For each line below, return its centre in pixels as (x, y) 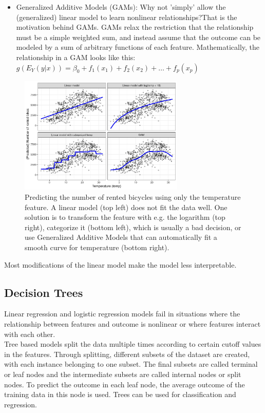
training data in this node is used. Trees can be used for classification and (120, 394)
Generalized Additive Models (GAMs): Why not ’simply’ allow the (121, 7)
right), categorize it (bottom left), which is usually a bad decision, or (133, 227)
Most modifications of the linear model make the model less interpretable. (120, 264)
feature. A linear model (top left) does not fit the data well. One (126, 207)
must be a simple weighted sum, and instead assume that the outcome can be (138, 37)
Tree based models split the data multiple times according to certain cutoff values (133, 344)
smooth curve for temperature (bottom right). (97, 247)
